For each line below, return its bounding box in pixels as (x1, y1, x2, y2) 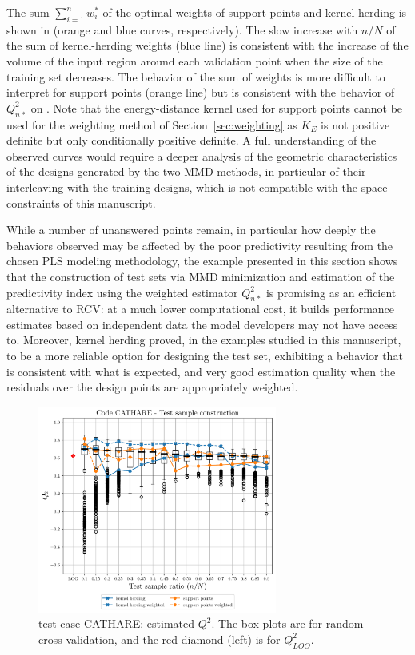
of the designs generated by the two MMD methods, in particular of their (6, 163, 366, 180)
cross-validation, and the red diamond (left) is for (38, 630, 281, 647)
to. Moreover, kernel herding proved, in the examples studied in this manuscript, (6, 331, 401, 348)
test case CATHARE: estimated (38, 615, 195, 632)
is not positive (321, 116, 390, 133)
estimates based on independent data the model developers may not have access (6, 316, 398, 332)
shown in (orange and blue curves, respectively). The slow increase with (6, 21, 358, 38)
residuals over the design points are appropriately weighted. (6, 379, 298, 395)
